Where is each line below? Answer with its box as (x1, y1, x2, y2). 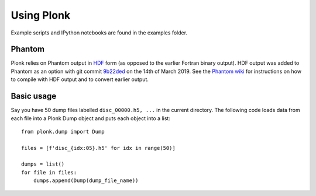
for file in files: (21, 169, 77, 176)
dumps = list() (21, 161, 65, 167)
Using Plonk (11, 9, 71, 22)
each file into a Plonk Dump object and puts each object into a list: (11, 114, 171, 122)
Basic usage (11, 91, 57, 101)
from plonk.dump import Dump (21, 128, 105, 135)
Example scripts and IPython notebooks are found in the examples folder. (11, 29, 187, 36)
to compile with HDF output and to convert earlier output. (11, 76, 149, 83)
